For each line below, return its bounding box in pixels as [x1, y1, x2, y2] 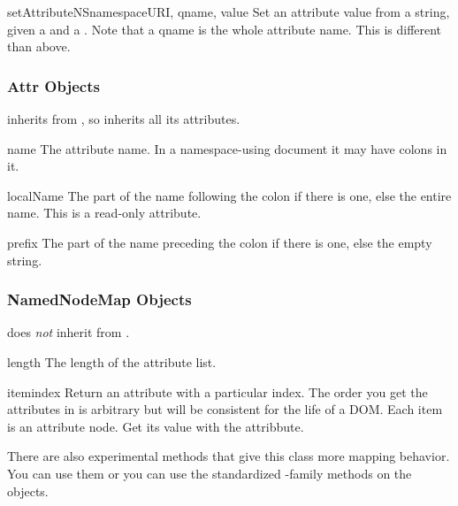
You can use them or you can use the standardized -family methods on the [7, 464, 412, 482]
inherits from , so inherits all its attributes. [7, 110, 240, 127]
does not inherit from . [7, 323, 130, 341]
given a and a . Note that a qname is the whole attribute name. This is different [7, 19, 442, 38]
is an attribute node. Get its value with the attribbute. [7, 417, 304, 435]
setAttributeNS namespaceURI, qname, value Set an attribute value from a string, [7, 3, 450, 20]
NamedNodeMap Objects [7, 288, 192, 310]
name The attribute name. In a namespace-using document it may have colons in [7, 139, 447, 157]
